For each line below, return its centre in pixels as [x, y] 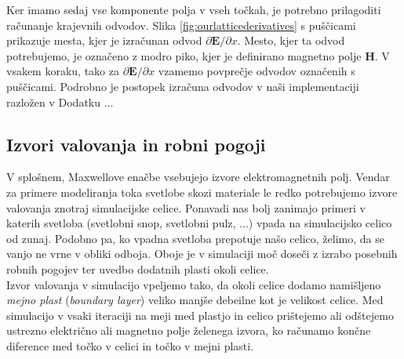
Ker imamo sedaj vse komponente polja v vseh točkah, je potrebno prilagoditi [194, 9]
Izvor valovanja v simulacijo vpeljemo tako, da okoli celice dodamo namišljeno [194, 284]
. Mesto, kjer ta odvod [291, 40]
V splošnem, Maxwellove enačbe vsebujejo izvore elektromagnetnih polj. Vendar [198, 177]
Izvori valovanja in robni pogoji [136, 144]
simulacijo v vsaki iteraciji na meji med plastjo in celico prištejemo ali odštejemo [200, 315]
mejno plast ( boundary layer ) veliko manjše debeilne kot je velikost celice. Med [195, 300]
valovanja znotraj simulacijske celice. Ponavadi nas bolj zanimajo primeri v [186, 207]
